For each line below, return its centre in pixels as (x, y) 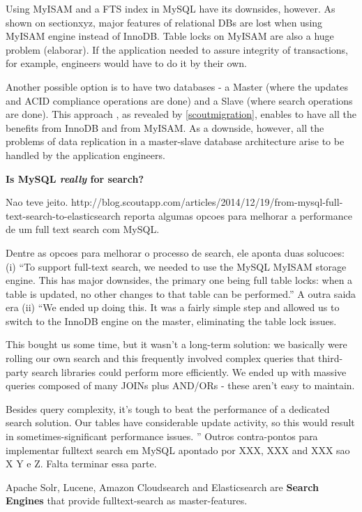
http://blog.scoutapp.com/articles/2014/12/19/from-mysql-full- (207, 202)
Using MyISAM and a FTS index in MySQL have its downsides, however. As (171, 8)
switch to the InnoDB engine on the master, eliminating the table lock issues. (171, 321)
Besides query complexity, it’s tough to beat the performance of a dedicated (168, 408)
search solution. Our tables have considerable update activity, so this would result (180, 422)
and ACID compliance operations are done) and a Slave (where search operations (179, 100)
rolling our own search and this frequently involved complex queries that (160, 358)
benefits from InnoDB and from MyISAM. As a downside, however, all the (165, 127)
